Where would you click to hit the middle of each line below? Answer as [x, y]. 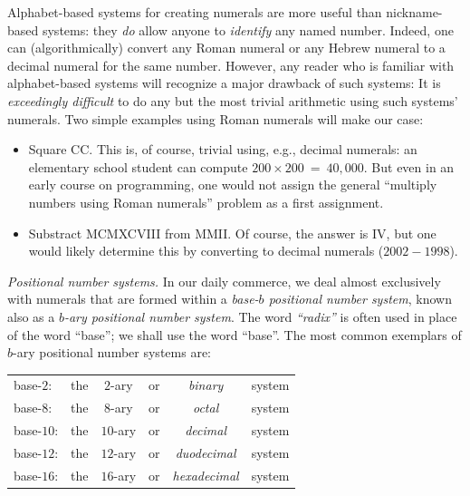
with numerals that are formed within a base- [133, 299]
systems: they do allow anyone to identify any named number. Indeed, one [248, 29]
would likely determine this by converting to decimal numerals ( [206, 251]
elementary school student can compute [138, 166]
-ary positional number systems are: [112, 352]
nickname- [414, 12]
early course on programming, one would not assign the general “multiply [233, 185]
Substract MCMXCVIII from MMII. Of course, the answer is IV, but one [232, 233]
